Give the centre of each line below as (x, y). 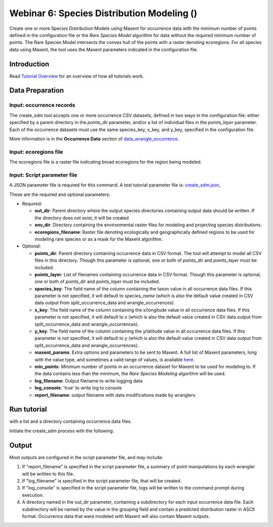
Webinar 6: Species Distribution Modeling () (103, 13)
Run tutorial (28, 409)
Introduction (29, 64)
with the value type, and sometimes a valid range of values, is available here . (115, 359)
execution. (33, 495)
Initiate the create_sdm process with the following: (62, 431)
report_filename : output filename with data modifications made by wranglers (115, 395)
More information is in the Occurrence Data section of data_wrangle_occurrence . (94, 139)
